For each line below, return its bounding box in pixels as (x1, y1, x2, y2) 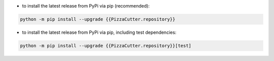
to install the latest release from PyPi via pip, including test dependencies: (22, 29, 177, 35)
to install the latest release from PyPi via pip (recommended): (22, 3, 150, 9)
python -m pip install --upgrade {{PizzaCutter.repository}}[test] (20, 43, 192, 48)
